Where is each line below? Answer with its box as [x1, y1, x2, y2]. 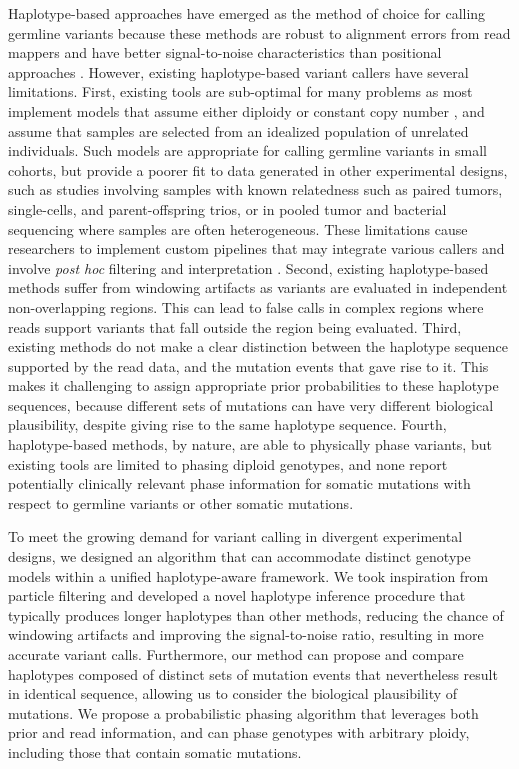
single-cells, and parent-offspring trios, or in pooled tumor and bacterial [8, 198, 447, 219]
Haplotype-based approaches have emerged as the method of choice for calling [8, 3, 486, 23]
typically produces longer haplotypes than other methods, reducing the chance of [8, 604, 504, 625]
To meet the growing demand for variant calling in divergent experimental [8, 526, 463, 547]
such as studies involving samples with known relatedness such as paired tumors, [8, 179, 503, 200]
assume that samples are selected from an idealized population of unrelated [8, 120, 469, 141]
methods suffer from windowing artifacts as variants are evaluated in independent [8, 277, 508, 298]
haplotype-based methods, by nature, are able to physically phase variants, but [8, 434, 492, 455]
